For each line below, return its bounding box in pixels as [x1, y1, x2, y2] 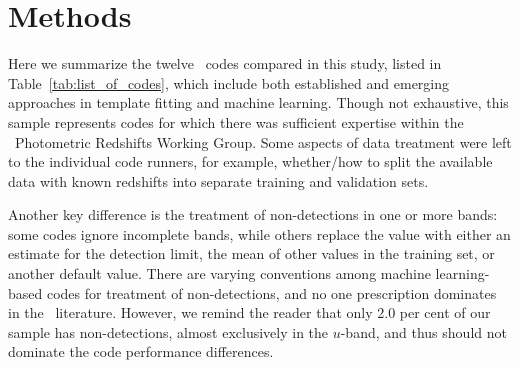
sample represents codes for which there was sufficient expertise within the [8, 111, 464, 132]
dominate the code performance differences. [8, 341, 274, 362]
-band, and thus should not [340, 321, 507, 342]
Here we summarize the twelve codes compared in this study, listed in [8, 53, 442, 74]
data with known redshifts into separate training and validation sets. [8, 170, 429, 191]
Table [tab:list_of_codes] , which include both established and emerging [8, 72, 450, 93]
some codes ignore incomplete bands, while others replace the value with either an [8, 223, 511, 244]
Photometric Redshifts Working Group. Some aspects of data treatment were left [14, 131, 512, 152]
